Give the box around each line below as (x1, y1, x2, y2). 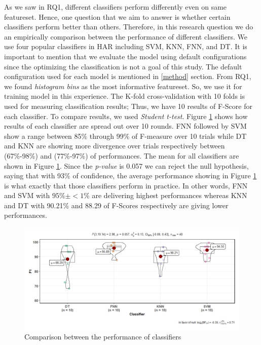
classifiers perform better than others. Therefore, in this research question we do (4, 21, 253, 32)
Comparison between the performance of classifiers (24, 331, 181, 341)
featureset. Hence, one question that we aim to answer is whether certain (4, 11, 231, 22)
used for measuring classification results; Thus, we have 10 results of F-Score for (4, 100, 252, 111)
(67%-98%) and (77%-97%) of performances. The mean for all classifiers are (4, 150, 239, 161)
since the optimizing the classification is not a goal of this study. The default (4, 61, 242, 71)
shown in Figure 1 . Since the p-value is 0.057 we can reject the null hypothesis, (4, 160, 249, 171)
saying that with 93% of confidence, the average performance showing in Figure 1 (4, 170, 257, 181)
